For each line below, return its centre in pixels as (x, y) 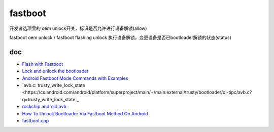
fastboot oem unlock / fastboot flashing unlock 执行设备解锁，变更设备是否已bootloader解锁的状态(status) (121, 37)
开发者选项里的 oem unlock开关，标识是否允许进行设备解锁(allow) (78, 28)
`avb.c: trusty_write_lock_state (54, 85)
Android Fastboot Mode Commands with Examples (75, 78)
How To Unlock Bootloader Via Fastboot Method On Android (85, 113)
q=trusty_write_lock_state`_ (50, 99)
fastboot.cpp (36, 120)
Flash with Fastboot (43, 64)
